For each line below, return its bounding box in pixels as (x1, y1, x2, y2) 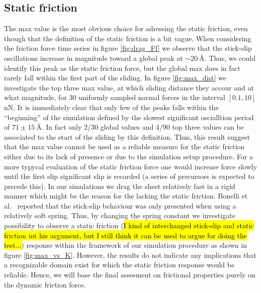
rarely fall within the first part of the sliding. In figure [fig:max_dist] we (4, 72, 226, 83)
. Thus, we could (204, 52, 256, 63)
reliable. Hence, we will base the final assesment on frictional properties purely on (4, 269, 255, 280)
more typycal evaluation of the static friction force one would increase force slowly (4, 161, 257, 171)
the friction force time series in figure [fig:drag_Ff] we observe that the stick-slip (4, 43, 252, 53)
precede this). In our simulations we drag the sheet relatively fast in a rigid (4, 180, 235, 191)
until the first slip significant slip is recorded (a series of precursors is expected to (4, 171, 254, 181)
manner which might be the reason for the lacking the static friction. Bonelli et (4, 190, 248, 201)
